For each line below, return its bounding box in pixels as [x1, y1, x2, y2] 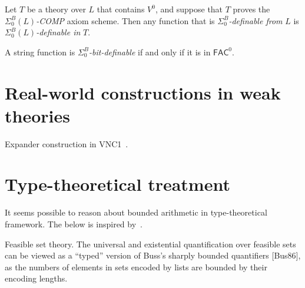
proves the [233, 3, 270, 15]
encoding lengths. [5, 272, 68, 284]
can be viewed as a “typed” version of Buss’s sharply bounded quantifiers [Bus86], [5, 249, 301, 261]
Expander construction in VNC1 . [5, 137, 128, 150]
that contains [97, 3, 145, 15]
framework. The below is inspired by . [5, 218, 143, 230]
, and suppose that [155, 3, 223, 15]
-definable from [228, 14, 283, 27]
